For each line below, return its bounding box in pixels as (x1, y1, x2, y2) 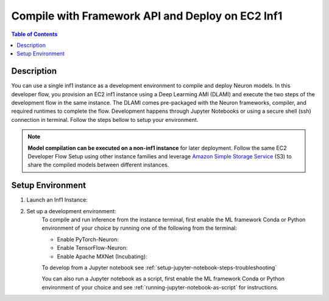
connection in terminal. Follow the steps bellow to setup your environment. (11, 116, 199, 123)
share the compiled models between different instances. (27, 161, 169, 169)
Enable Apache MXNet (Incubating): (57, 253, 147, 260)
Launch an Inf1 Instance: (26, 196, 88, 204)
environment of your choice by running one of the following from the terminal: (41, 224, 237, 232)
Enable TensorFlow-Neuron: (57, 244, 128, 252)
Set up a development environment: (26, 207, 116, 214)
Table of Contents (11, 30, 58, 38)
